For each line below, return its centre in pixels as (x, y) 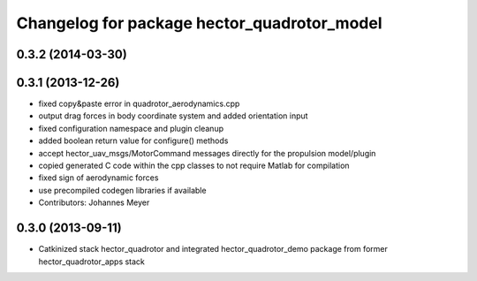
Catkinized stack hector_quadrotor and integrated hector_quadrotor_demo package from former (213, 249)
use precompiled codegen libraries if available (122, 190)
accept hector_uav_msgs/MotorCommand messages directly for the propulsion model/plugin (207, 153)
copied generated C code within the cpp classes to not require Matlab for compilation (194, 166)
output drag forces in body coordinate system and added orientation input (173, 116)
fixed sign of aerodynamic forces (98, 178)
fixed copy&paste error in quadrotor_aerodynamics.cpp (139, 104)
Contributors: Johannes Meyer (94, 202)
